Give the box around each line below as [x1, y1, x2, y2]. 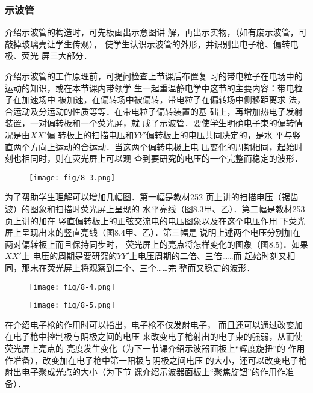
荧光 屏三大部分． [21, 49, 92, 62]
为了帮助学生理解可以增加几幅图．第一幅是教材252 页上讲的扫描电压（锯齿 [5, 190, 299, 203]
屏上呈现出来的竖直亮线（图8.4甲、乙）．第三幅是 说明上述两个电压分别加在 [5, 226, 301, 239]
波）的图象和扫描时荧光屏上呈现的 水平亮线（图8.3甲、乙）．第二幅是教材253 [5, 203, 305, 215]
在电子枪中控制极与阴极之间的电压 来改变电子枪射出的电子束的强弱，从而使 [5, 330, 303, 343]
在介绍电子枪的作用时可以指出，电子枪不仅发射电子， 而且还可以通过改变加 [5, 318, 303, 331]
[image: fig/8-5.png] [29, 301, 116, 310]
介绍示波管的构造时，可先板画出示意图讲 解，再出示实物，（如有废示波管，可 [5, 26, 307, 38]
